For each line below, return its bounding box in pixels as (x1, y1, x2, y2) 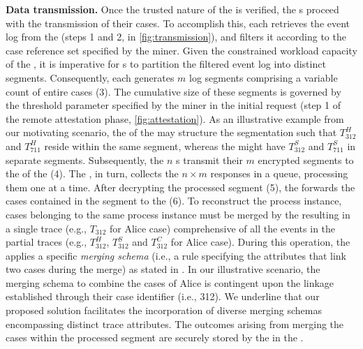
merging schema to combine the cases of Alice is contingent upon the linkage (6, 275, 334, 290)
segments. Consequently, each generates (6, 70, 175, 84)
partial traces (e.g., (6, 235, 87, 249)
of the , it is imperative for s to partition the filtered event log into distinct (6, 57, 326, 71)
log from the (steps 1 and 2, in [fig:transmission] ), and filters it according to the (6, 29, 346, 44)
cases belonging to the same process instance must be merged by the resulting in (6, 207, 350, 221)
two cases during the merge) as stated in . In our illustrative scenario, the (6, 262, 320, 276)
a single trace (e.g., (6, 221, 87, 235)
